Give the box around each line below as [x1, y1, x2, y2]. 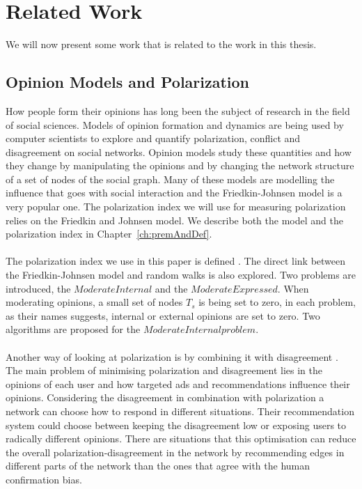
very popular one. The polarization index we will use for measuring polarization [6, 199, 346, 214]
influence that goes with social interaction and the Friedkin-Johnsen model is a [6, 185, 343, 200]
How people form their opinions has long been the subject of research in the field [6, 103, 350, 118]
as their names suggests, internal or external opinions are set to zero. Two [6, 308, 320, 323]
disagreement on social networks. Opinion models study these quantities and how [6, 144, 352, 159]
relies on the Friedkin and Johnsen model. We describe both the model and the [6, 212, 343, 227]
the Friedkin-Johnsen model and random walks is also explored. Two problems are [6, 267, 356, 282]
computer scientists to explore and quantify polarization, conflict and [6, 131, 301, 146]
